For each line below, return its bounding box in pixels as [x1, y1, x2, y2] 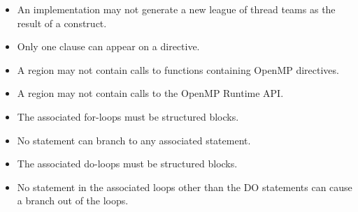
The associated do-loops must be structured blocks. [17, 156, 238, 171]
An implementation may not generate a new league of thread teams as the [17, 2, 336, 16]
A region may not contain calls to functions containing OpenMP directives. [17, 62, 339, 77]
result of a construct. [17, 15, 107, 30]
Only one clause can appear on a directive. [17, 39, 200, 54]
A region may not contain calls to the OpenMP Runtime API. [17, 86, 284, 100]
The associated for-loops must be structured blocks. [17, 109, 239, 123]
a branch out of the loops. [17, 193, 129, 208]
